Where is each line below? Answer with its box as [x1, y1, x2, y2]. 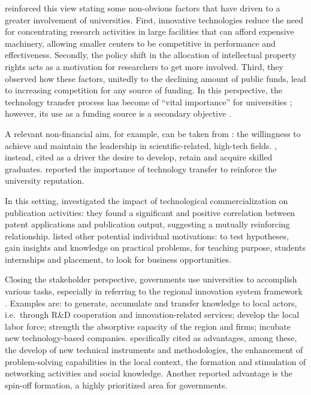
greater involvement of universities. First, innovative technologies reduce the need [5, 13, 304, 26]
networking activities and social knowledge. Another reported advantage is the [5, 367, 292, 379]
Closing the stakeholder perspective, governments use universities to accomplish [5, 273, 297, 285]
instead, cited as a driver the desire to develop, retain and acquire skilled [5, 151, 273, 163]
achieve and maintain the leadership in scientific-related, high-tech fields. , [5, 139, 277, 151]
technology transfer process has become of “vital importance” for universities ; [5, 95, 292, 108]
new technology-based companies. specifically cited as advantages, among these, [5, 332, 297, 344]
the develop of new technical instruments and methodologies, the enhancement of [5, 344, 303, 356]
